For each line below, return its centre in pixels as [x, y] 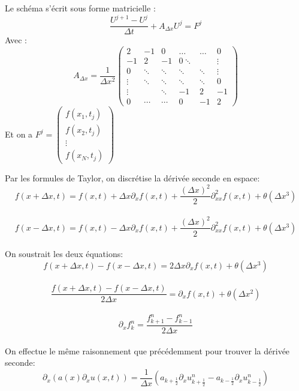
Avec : [16, 40]
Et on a [19, 134]
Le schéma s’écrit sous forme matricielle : [80, 8]
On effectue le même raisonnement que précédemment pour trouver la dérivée [147, 350]
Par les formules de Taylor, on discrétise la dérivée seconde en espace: [132, 178]
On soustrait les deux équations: [64, 254]
